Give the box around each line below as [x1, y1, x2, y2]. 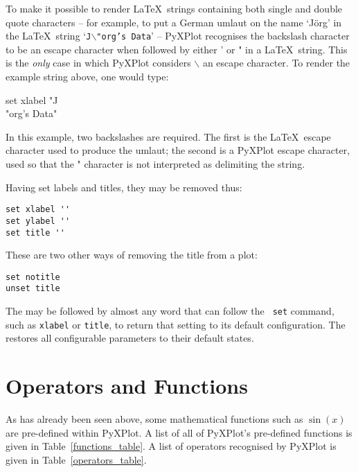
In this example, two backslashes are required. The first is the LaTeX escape [6, 129, 331, 143]
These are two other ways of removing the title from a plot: [6, 247, 258, 262]
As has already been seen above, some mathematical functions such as [6, 412, 303, 426]
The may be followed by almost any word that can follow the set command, [6, 304, 334, 318]
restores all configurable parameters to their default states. [6, 331, 254, 345]
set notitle [6, 272, 60, 282]
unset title [6, 283, 60, 294]
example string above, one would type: [6, 69, 169, 84]
